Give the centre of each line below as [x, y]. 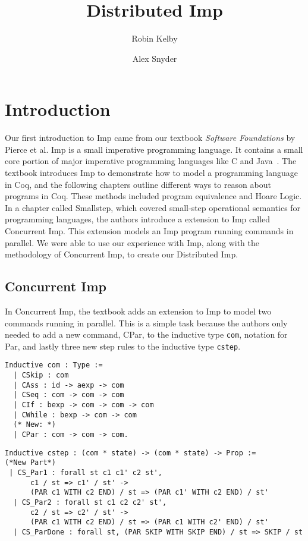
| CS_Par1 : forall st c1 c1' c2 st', [86, 473]
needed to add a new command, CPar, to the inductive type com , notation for [146, 334]
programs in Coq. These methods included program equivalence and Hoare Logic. [153, 196]
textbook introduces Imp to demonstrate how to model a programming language [152, 173]
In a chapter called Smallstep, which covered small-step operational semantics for [153, 207]
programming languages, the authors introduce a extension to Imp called [138, 219]
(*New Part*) [30, 463]
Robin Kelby [155, 38]
